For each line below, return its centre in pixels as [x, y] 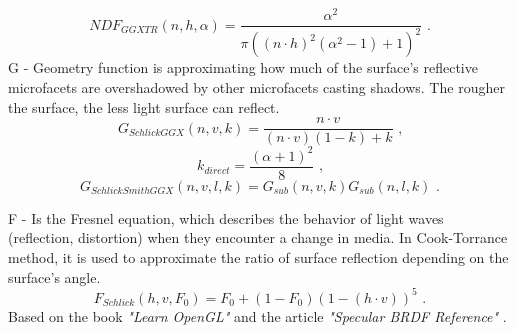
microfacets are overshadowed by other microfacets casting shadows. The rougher [256, 87]
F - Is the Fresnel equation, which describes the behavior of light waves [226, 217]
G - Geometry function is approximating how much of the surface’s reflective [243, 67]
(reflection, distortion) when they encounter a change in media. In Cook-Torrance [258, 237]
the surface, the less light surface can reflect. [144, 106]
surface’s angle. [54, 276]
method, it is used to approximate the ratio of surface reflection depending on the [258, 257]
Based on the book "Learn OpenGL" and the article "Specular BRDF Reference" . [257, 315]
